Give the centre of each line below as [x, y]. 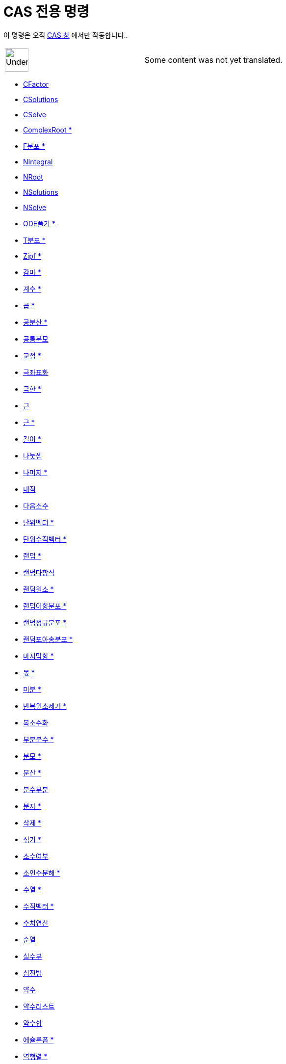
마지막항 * [39, 656]
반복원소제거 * [45, 706]
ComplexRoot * [48, 130]
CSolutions [41, 99]
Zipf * [32, 256]
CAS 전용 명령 [47, 12]
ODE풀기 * [39, 223]
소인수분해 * [42, 873]
